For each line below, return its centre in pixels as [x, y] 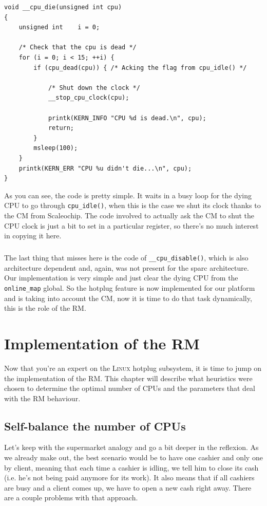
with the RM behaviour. [42, 398]
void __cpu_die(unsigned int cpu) [63, 7]
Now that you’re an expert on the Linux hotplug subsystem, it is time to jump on [133, 368]
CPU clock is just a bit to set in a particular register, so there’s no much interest [131, 225]
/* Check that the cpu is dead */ [78, 48]
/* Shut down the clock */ [94, 88]
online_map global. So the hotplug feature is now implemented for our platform [130, 287]
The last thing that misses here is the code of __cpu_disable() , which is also [126, 258]
